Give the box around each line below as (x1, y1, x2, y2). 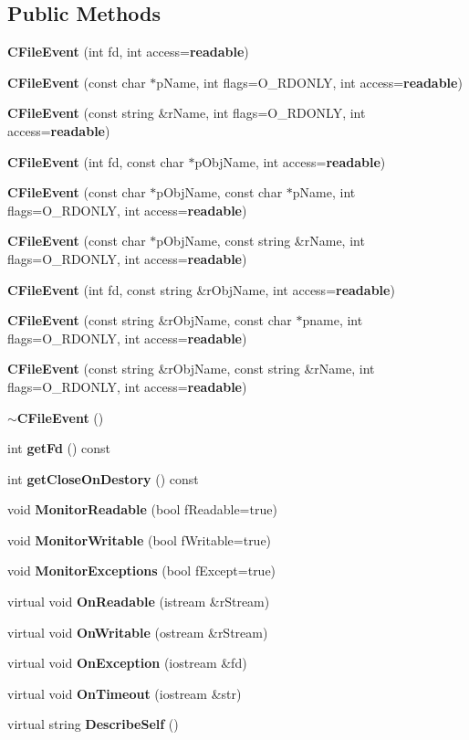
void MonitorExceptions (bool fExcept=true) (7, 561, 276, 580)
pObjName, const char (156, 183, 283, 202)
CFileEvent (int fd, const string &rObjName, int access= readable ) (7, 280, 395, 299)
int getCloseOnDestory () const (7, 469, 199, 488)
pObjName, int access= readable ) (194, 152, 386, 171)
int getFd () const (7, 439, 111, 458)
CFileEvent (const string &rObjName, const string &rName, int (7, 359, 375, 378)
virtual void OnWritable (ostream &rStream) (7, 622, 268, 641)
